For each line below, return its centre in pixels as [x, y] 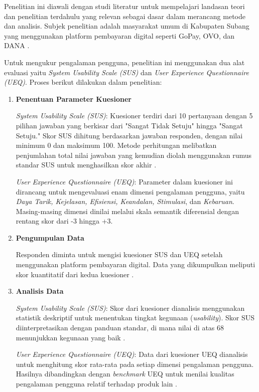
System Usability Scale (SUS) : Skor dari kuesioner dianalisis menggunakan [130, 308]
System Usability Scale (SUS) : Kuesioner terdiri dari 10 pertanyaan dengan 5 [134, 116]
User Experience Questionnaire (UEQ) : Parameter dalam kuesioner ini [124, 181]
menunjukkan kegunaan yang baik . [71, 337]
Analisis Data [40, 291]
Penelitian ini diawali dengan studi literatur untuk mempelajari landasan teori [124, 6]
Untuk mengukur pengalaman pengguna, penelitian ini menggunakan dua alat [124, 62]
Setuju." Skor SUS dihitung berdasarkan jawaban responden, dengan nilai [129, 135]
